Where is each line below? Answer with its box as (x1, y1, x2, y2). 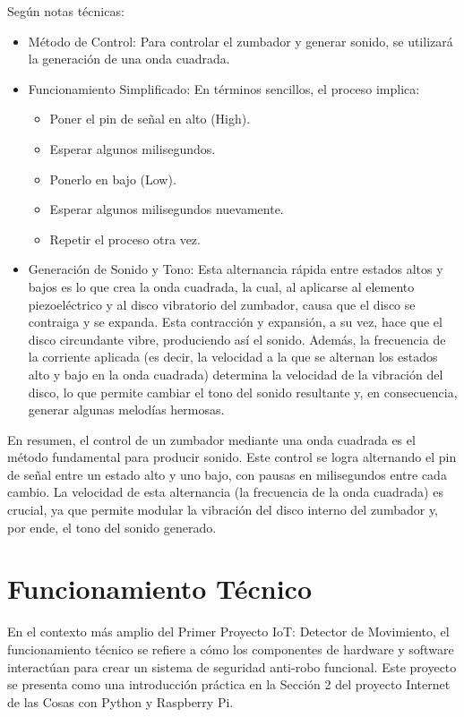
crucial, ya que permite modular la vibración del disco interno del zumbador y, (7, 500, 439, 519)
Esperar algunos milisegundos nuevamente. (49, 200, 284, 218)
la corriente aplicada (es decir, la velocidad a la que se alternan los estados (28, 347, 438, 366)
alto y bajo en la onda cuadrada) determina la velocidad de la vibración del (28, 364, 443, 383)
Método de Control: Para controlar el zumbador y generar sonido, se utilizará (28, 31, 453, 50)
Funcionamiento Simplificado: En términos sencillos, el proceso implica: (28, 79, 420, 98)
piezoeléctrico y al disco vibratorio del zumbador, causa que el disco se (28, 294, 416, 313)
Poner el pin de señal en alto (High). (49, 109, 251, 128)
